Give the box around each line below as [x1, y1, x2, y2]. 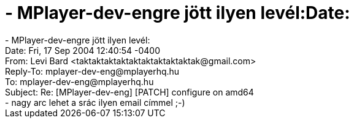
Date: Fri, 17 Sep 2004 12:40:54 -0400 [5, 45, 160, 56]
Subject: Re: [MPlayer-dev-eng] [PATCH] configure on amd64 [5, 86, 254, 97]
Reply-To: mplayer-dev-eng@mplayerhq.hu [5, 65, 180, 76]
